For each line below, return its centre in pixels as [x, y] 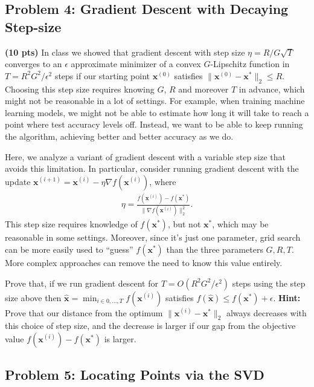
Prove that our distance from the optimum [84, 312]
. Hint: [287, 297]
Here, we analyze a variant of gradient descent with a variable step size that [146, 156]
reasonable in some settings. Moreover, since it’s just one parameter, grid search [153, 237]
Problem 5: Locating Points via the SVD [135, 375]
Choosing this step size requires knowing [80, 89]
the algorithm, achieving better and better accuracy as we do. [119, 136]
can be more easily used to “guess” [69, 249]
